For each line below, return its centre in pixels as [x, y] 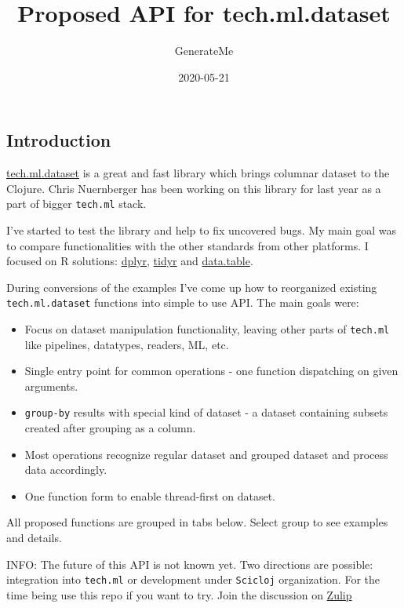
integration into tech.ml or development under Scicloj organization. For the [193, 579]
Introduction [59, 140]
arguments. [51, 386]
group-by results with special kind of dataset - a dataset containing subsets [206, 412]
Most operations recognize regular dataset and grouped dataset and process [206, 454]
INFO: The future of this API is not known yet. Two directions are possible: [190, 564]
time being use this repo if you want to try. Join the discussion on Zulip [179, 594]
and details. [34, 538]
